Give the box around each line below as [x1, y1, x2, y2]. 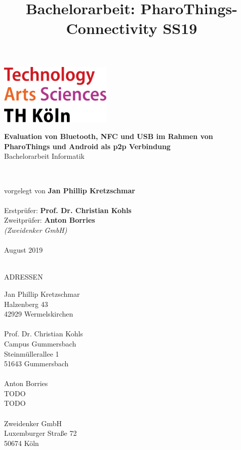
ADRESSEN [4, 271, 43, 282]
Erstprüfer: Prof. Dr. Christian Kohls [4, 204, 132, 215]
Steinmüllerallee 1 [4, 348, 59, 359]
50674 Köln [4, 437, 39, 448]
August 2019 [4, 245, 43, 255]
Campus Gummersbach [4, 338, 76, 349]
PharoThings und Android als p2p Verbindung [4, 141, 171, 151]
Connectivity [66, 18, 157, 39]
